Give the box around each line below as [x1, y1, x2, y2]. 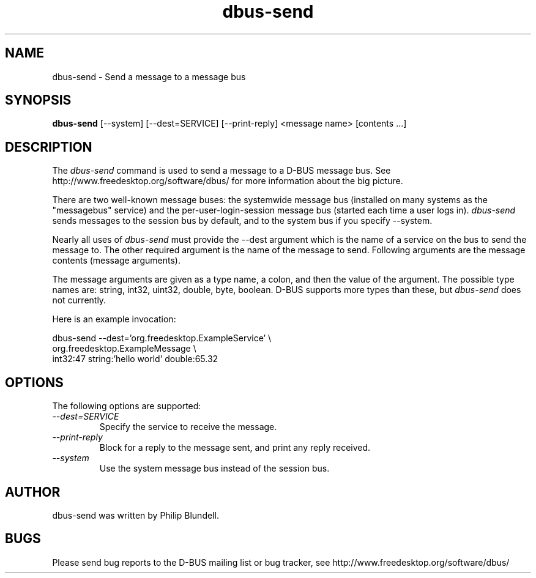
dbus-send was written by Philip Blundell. [52, 509, 219, 521]
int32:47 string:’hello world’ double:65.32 [52, 354, 218, 365]
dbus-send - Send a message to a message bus [52, 71, 246, 82]
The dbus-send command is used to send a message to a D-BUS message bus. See [52, 165, 391, 176]
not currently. [52, 295, 106, 306]
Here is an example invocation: [52, 314, 176, 325]
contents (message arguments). [52, 255, 181, 266]
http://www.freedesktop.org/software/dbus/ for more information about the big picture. [52, 176, 403, 187]
